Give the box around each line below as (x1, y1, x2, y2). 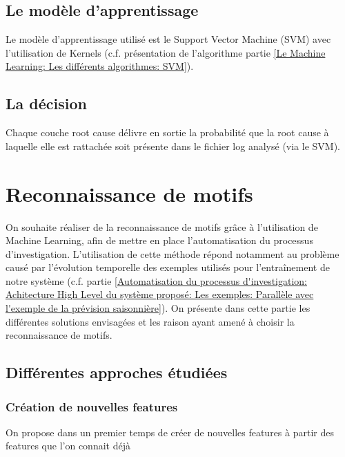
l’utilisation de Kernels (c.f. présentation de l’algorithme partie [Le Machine (6, 45, 326, 59)
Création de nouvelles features (6, 398, 178, 415)
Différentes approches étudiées (6, 362, 228, 383)
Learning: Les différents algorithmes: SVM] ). (6, 59, 194, 73)
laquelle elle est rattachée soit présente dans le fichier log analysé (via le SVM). (6, 138, 341, 153)
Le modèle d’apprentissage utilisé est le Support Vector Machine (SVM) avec (6, 32, 331, 46)
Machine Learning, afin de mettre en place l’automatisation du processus (6, 233, 313, 248)
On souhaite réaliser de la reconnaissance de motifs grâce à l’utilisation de (6, 219, 318, 234)
